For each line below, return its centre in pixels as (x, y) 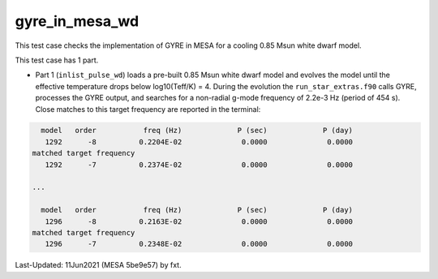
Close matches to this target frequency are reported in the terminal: (148, 109)
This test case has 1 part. (57, 60)
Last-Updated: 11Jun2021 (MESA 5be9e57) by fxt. (98, 265)
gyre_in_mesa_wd (77, 21)
